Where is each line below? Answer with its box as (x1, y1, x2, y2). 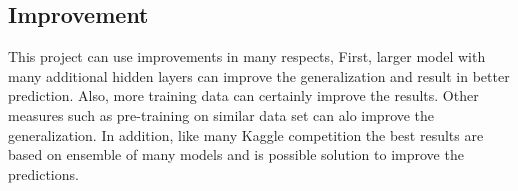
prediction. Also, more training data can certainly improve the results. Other (8, 85, 479, 106)
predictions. (8, 163, 79, 184)
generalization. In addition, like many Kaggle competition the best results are (8, 124, 484, 145)
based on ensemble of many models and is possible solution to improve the (8, 144, 464, 165)
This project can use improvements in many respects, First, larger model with (8, 46, 486, 67)
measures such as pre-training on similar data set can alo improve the (8, 104, 435, 125)
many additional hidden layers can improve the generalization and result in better (8, 65, 510, 86)
